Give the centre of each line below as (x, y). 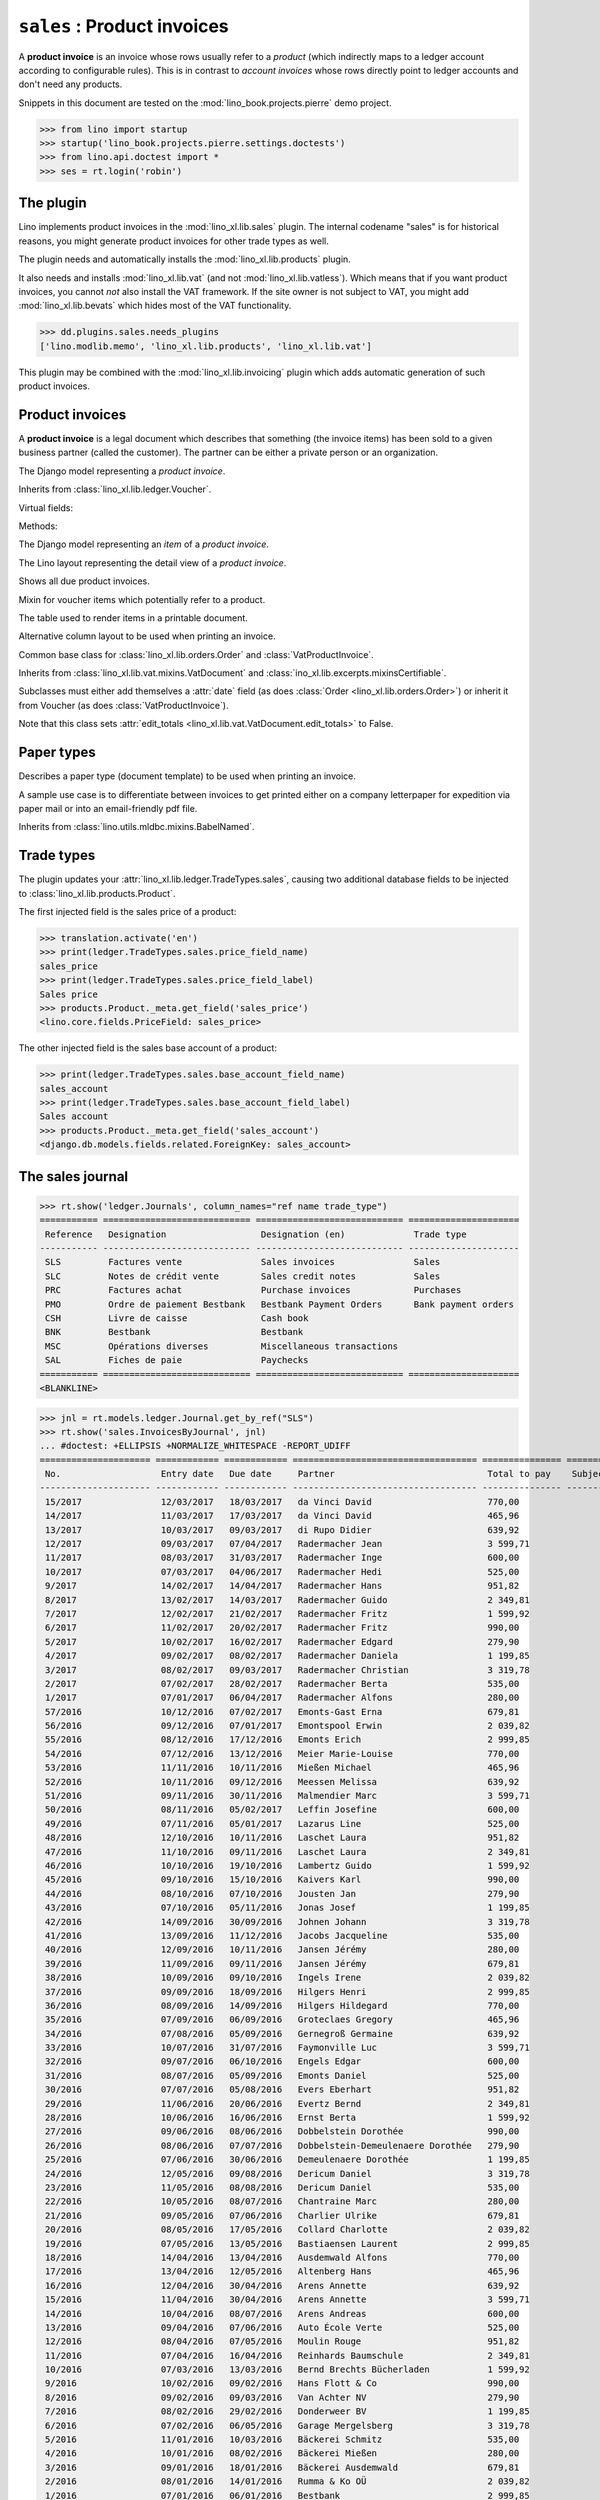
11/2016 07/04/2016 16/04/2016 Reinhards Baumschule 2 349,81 (287, 2355)
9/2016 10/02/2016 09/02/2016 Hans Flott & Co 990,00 (282, 2383)
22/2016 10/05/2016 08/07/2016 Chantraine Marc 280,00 (282, 2201)
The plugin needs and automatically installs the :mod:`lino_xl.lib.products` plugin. (185, 259)
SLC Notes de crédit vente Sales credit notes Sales (243, 1276)
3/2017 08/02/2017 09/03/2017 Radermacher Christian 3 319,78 (287, 1669)
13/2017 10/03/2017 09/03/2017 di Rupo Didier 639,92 (282, 1529)
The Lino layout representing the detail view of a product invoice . (152, 562)
